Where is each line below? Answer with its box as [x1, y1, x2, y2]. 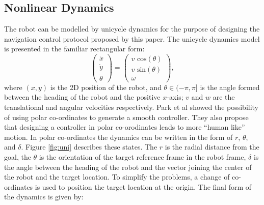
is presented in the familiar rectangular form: [4, 43, 145, 54]
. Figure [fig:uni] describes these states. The [21, 141, 157, 152]
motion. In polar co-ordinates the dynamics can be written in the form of [4, 131, 233, 142]
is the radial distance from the [165, 141, 259, 152]
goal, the [4, 151, 31, 162]
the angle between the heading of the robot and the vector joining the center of [4, 161, 252, 172]
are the [213, 92, 235, 102]
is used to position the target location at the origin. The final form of [35, 181, 252, 192]
